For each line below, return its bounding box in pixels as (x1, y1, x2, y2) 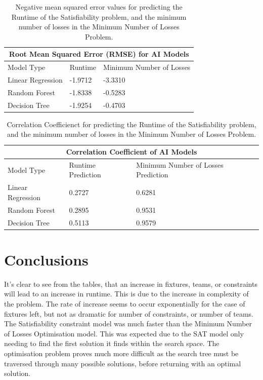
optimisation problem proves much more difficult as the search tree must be (4, 348, 239, 358)
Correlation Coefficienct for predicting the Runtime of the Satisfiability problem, (7, 119, 256, 129)
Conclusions (4, 249, 89, 270)
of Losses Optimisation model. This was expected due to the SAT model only (4, 328, 244, 338)
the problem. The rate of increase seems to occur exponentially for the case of (4, 298, 245, 309)
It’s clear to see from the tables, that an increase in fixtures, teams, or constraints (4, 278, 257, 289)
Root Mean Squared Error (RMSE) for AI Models (9, 49, 189, 59)
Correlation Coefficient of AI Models (66, 146, 197, 157)
